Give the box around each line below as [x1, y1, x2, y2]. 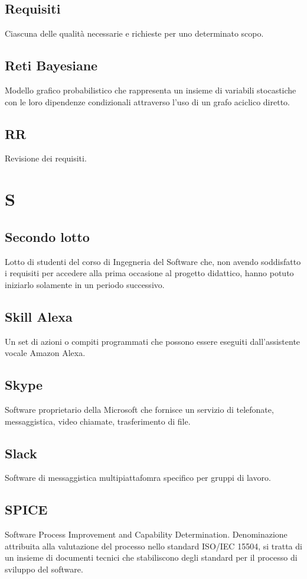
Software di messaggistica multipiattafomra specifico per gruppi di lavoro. [5, 471, 271, 484]
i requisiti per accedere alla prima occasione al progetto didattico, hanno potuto [5, 267, 294, 279]
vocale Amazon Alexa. [5, 347, 86, 359]
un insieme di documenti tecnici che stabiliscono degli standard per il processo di [5, 551, 298, 564]
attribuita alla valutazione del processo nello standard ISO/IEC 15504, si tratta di [5, 539, 302, 552]
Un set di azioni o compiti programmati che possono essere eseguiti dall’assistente [5, 335, 301, 347]
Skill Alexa [5, 307, 73, 325]
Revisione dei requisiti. [5, 152, 87, 164]
